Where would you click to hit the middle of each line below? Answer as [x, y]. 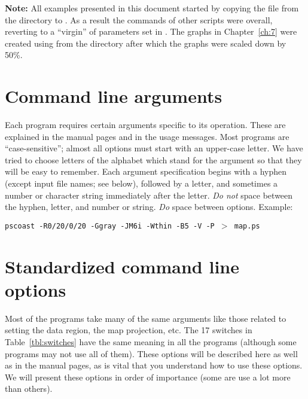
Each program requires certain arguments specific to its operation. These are [145, 125]
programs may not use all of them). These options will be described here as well [151, 353]
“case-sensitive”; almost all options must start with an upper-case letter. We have [154, 148]
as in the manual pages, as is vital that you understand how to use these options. [154, 365]
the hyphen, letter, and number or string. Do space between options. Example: [149, 207]
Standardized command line [122, 266]
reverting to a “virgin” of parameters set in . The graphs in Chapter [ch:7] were [151, 31]
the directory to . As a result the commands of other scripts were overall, [139, 19]
